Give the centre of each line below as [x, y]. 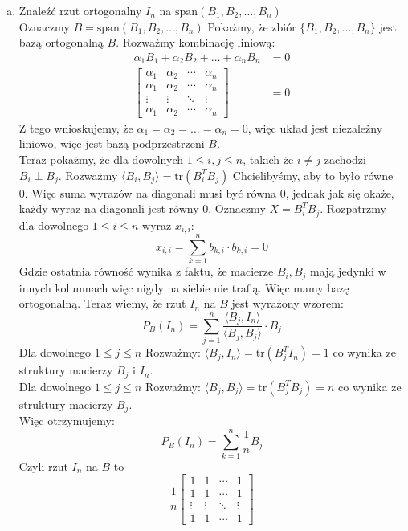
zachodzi [345, 159]
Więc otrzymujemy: [67, 420]
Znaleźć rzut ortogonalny [80, 10]
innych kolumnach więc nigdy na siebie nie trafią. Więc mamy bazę [184, 287]
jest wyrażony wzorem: [288, 303]
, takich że [268, 159]
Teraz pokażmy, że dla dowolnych [101, 159]
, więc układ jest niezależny [315, 127]
